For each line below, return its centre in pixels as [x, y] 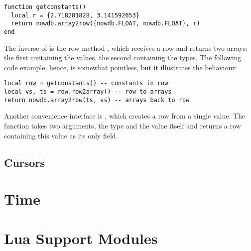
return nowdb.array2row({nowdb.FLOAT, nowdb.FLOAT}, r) [106, 24]
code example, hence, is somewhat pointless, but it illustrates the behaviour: [121, 67]
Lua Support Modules [81, 238]
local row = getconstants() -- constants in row [86, 83]
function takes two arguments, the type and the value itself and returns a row [123, 125]
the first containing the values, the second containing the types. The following [123, 58]
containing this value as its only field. [61, 135]
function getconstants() [45, 7]
